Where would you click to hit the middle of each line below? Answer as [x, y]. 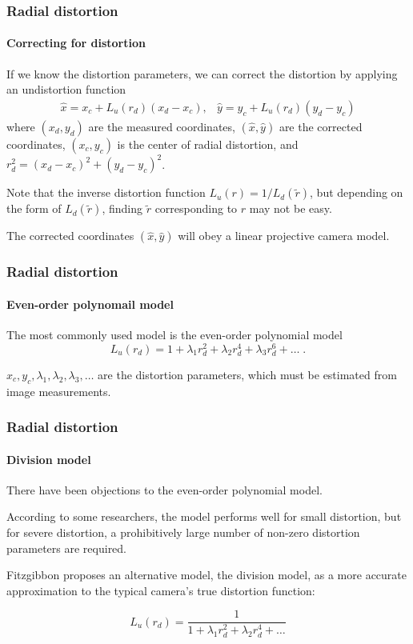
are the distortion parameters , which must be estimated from [247, 374]
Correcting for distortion [76, 43]
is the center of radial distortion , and [208, 144]
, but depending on [357, 192]
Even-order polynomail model [90, 304]
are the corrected [321, 126]
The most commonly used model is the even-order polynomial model [174, 334]
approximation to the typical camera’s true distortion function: [161, 590]
